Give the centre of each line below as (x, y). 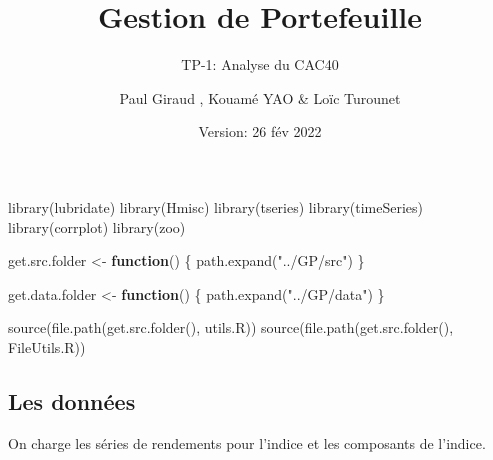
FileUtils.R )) (47, 346)
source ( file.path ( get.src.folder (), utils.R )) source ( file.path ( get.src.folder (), (231, 327)
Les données (72, 400)
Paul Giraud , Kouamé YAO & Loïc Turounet (260, 97)
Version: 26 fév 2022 (260, 131)
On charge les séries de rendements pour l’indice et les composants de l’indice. (247, 442)
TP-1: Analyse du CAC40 (260, 64)
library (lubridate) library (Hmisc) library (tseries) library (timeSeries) (216, 206)
